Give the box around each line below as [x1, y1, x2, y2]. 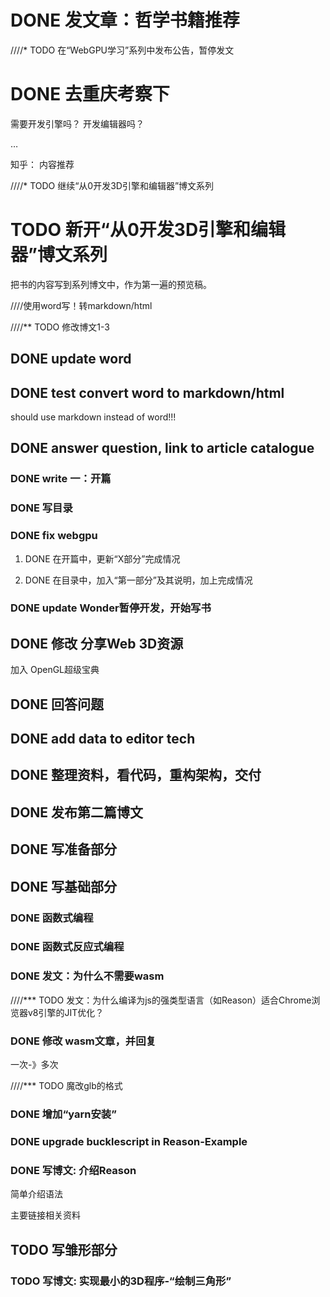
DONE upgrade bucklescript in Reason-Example [10, 1134, 248, 1148]
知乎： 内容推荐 [10, 158, 75, 170]
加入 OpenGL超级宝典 [10, 664, 100, 676]
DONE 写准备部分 [10, 841, 118, 858]
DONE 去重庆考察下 [10, 83, 170, 106]
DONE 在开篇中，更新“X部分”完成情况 [24, 552, 181, 565]
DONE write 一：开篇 [10, 472, 112, 486]
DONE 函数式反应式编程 [10, 940, 125, 954]
